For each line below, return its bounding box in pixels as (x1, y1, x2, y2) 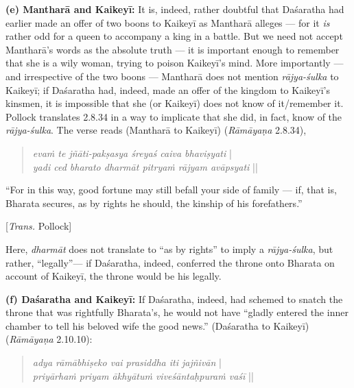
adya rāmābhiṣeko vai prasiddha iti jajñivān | (32, 355, 222, 369)
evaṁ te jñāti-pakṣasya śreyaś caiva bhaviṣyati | (32, 145, 232, 160)
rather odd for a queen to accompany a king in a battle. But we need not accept (5, 29, 343, 43)
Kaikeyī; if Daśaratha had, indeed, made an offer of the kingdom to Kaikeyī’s (5, 82, 330, 97)
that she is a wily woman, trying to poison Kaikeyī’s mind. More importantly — (5, 56, 344, 70)
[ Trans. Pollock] (5, 219, 72, 233)
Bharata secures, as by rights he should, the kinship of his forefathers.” (5, 195, 303, 210)
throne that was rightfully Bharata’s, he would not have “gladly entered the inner (5, 305, 349, 319)
